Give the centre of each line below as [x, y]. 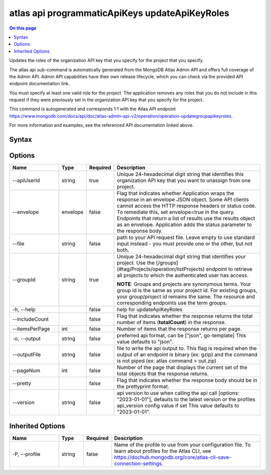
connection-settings [138, 463]
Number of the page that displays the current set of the [182, 367]
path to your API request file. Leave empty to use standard [186, 238]
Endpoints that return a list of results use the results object [186, 218]
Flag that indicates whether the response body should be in [187, 380]
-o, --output [27, 339]
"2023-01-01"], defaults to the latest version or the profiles [186, 399]
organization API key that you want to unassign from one [184, 180]
